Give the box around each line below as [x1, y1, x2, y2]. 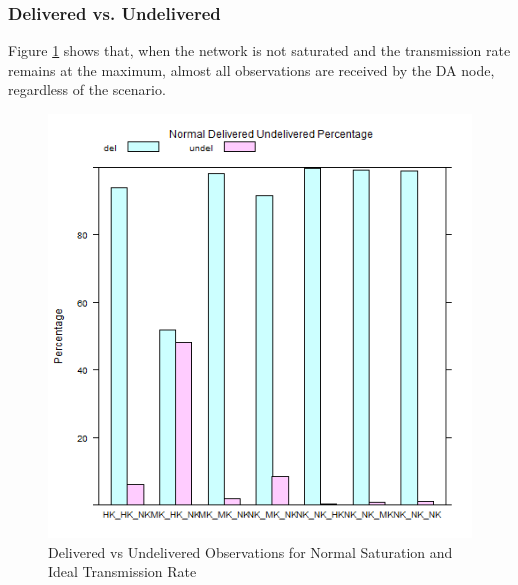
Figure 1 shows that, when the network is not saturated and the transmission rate [8, 40, 511, 61]
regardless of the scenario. [8, 79, 166, 100]
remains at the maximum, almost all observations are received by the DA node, [8, 59, 495, 80]
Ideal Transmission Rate [48, 561, 197, 582]
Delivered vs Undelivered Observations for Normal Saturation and [48, 541, 453, 562]
